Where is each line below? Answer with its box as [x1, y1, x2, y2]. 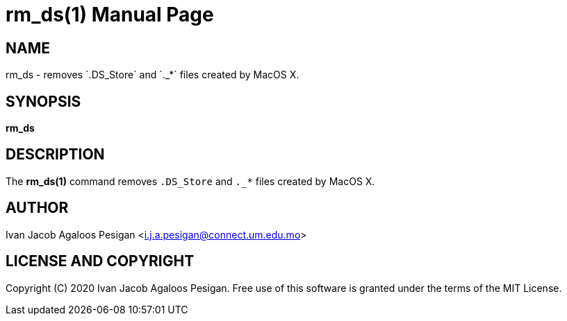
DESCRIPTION [6, 146, 105, 164]
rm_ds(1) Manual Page [6, 3, 214, 26]
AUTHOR [6, 199, 69, 217]
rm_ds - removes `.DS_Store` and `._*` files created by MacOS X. [6, 69, 299, 81]
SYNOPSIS [6, 92, 81, 110]
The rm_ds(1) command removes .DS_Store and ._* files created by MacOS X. [6, 175, 375, 187]
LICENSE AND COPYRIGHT [6, 252, 195, 270]
